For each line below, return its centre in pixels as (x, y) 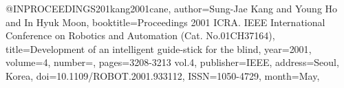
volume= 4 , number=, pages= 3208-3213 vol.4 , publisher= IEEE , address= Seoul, (172, 62)
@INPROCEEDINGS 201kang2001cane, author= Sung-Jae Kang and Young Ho (172, 8)
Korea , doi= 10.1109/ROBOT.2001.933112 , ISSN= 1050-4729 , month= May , (163, 75)
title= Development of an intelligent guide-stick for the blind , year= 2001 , (159, 48)
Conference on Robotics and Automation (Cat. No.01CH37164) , (140, 35)
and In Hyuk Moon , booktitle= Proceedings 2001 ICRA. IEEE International (165, 22)
